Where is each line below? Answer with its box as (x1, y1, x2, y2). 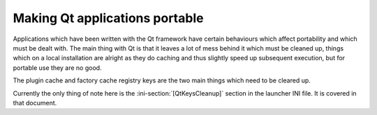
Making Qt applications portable (13, 10, 204, 26)
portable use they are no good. (13, 63, 102, 72)
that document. (13, 98, 57, 107)
